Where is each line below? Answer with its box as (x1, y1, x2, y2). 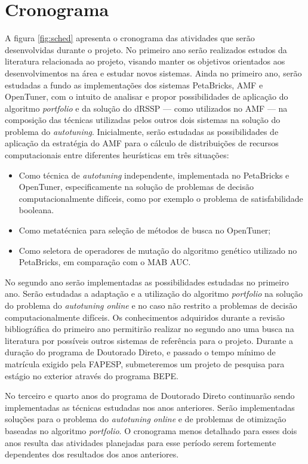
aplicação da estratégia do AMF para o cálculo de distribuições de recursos (5, 137, 279, 149)
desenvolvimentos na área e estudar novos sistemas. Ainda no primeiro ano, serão (5, 66, 302, 79)
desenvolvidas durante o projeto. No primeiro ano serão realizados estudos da (5, 43, 287, 56)
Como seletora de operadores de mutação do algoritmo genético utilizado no (19, 244, 297, 256)
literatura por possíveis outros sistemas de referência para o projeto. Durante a (5, 334, 293, 346)
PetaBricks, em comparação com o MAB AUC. (19, 256, 191, 268)
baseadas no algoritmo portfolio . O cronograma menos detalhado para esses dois (5, 424, 297, 437)
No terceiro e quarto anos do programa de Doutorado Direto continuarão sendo (5, 389, 295, 402)
